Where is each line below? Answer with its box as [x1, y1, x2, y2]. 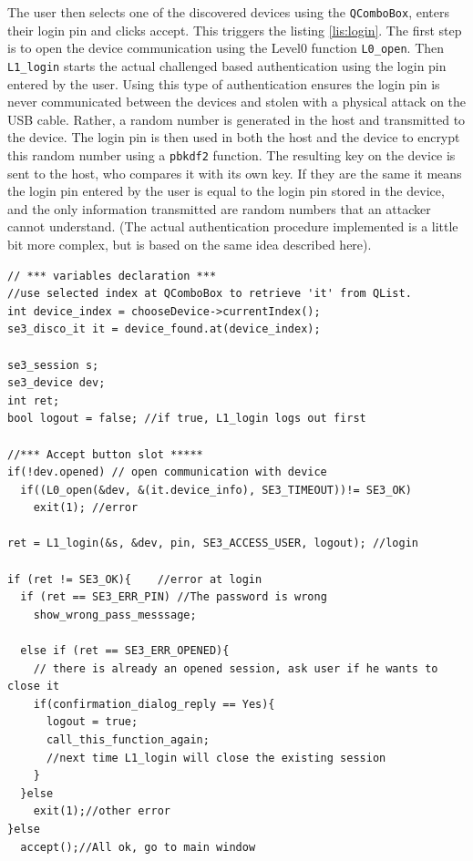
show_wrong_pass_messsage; [33, 608, 197, 621]
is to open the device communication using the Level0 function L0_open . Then [7, 38, 445, 57]
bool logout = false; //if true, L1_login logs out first [7, 412, 366, 425]
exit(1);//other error [33, 805, 170, 818]
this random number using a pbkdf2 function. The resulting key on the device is [7, 145, 456, 164]
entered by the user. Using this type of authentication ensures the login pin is [7, 74, 440, 93]
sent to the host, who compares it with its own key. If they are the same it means [7, 163, 462, 182]
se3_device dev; [7, 376, 106, 390]
